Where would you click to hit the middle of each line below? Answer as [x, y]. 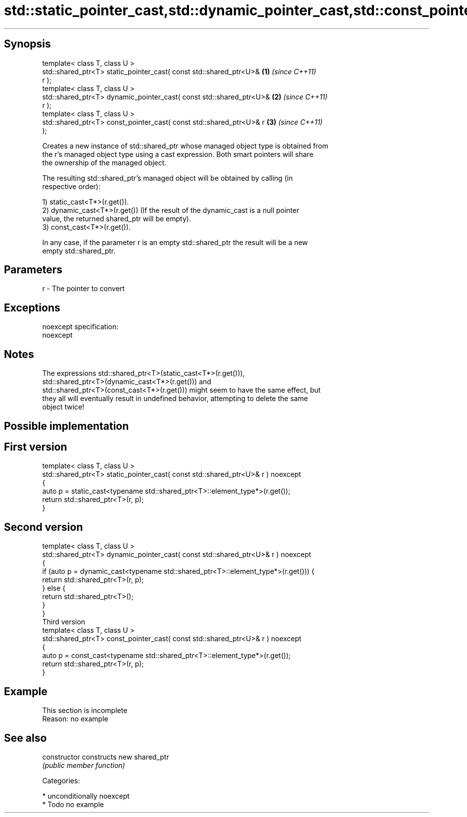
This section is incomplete [85, 711]
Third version [64, 622]
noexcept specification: [80, 327]
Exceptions [32, 307]
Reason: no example [75, 719]
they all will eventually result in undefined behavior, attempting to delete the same [175, 399]
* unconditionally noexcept [86, 796]
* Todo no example [73, 804]
